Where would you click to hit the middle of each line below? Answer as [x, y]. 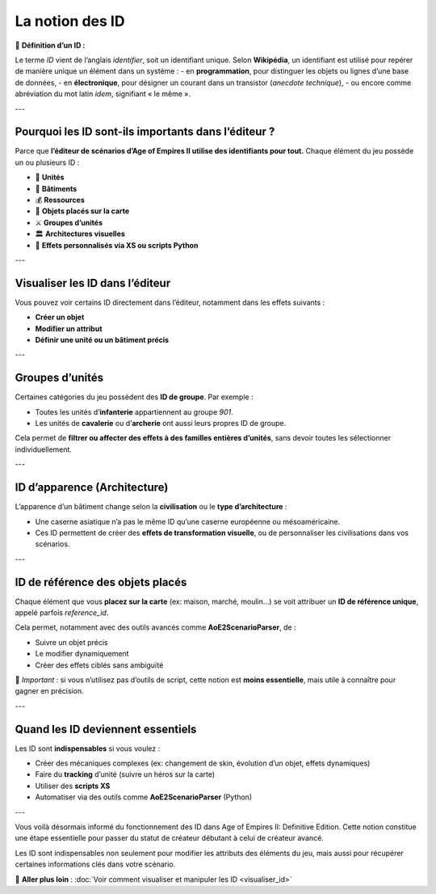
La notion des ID [70, 21]
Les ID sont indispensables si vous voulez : [88, 749]
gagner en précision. [49, 691]
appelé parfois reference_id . [62, 613]
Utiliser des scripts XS [73, 786]
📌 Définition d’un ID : [50, 45]
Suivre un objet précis [71, 642]
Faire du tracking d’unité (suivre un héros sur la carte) [125, 774]
